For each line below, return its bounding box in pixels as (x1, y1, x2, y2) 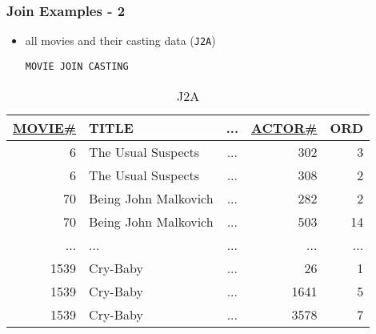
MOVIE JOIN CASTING (25, 60, 129, 72)
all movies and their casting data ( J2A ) (25, 32, 216, 49)
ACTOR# (250, 118, 318, 137)
